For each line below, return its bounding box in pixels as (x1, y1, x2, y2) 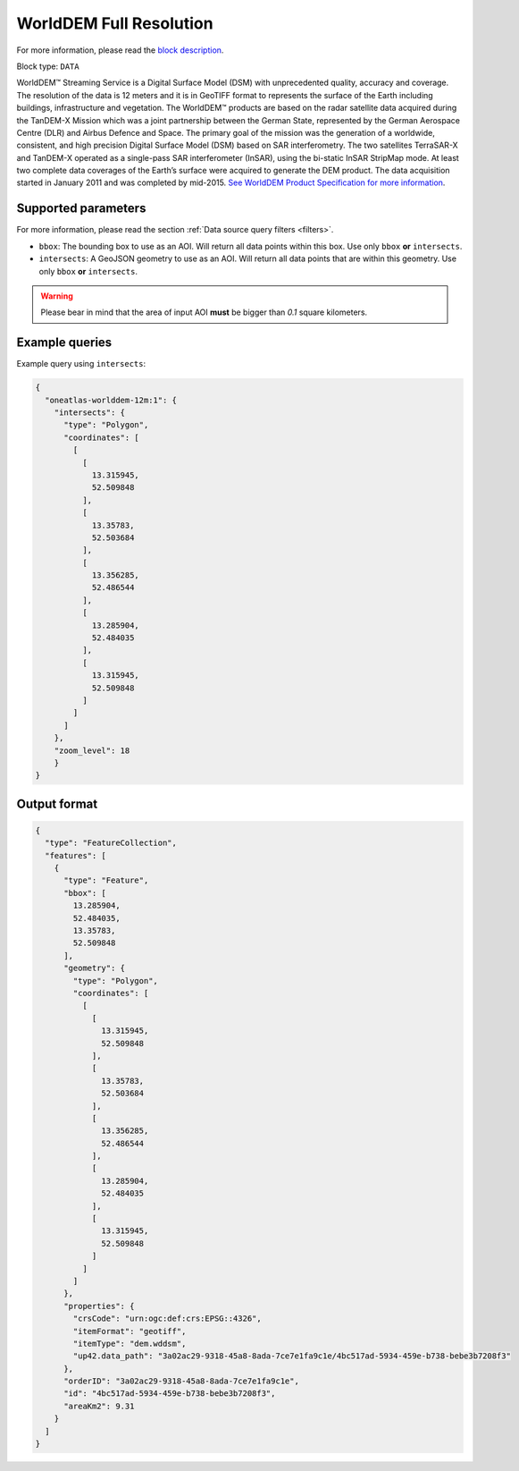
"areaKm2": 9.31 (63, 1400, 135, 1411)
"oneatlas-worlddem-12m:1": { (45, 394, 178, 405)
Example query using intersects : (16, 359, 146, 369)
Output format (16, 796, 98, 811)
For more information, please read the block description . (16, 45, 224, 55)
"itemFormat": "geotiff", (72, 1326, 187, 1336)
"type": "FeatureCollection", (45, 838, 178, 849)
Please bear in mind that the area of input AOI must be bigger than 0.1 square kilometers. (40, 307, 368, 317)
